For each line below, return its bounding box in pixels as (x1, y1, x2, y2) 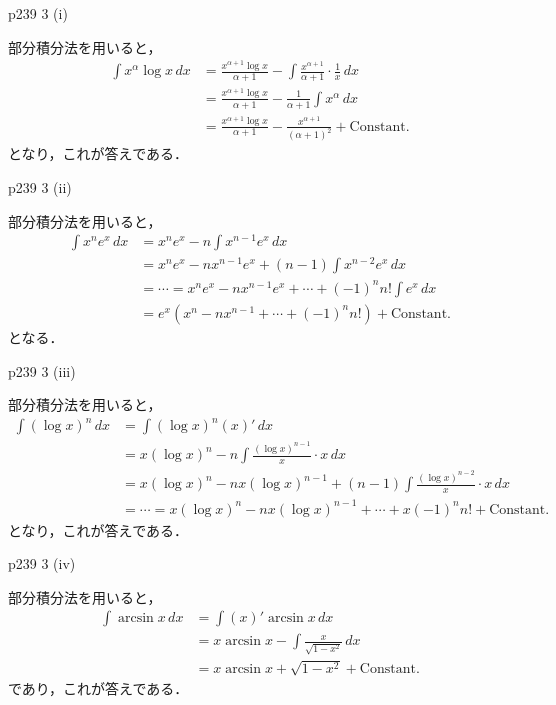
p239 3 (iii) (8, 360, 76, 381)
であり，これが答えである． (8, 677, 189, 698)
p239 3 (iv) (8, 553, 76, 574)
